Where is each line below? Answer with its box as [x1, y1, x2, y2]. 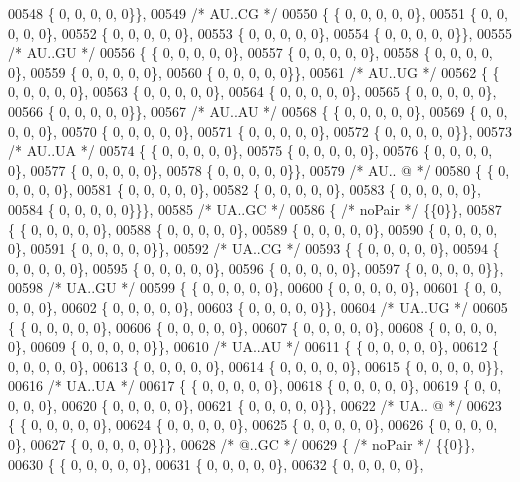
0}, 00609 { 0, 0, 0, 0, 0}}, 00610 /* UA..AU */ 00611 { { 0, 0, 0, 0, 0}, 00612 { [8, 336, 500, 357]
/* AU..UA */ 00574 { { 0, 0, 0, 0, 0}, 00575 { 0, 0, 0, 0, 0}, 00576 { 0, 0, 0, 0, [8, 140, 493, 161]
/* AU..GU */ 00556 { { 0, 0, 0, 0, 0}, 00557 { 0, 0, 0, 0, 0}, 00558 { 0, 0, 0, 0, [8, 42, 493, 63]
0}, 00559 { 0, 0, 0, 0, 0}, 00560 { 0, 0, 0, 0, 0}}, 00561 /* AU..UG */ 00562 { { [8, 61, 500, 82]
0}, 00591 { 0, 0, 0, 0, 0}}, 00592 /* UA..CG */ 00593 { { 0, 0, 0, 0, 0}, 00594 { [8, 238, 500, 259]
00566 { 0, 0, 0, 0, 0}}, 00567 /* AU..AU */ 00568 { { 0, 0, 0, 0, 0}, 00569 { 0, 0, [8, 100, 508, 121]
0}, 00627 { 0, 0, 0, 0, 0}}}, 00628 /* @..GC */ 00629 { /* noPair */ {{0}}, [8, 434, 475, 455]
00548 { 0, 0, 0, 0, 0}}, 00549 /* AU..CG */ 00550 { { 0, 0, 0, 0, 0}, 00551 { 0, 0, [8, 3, 508, 23]
